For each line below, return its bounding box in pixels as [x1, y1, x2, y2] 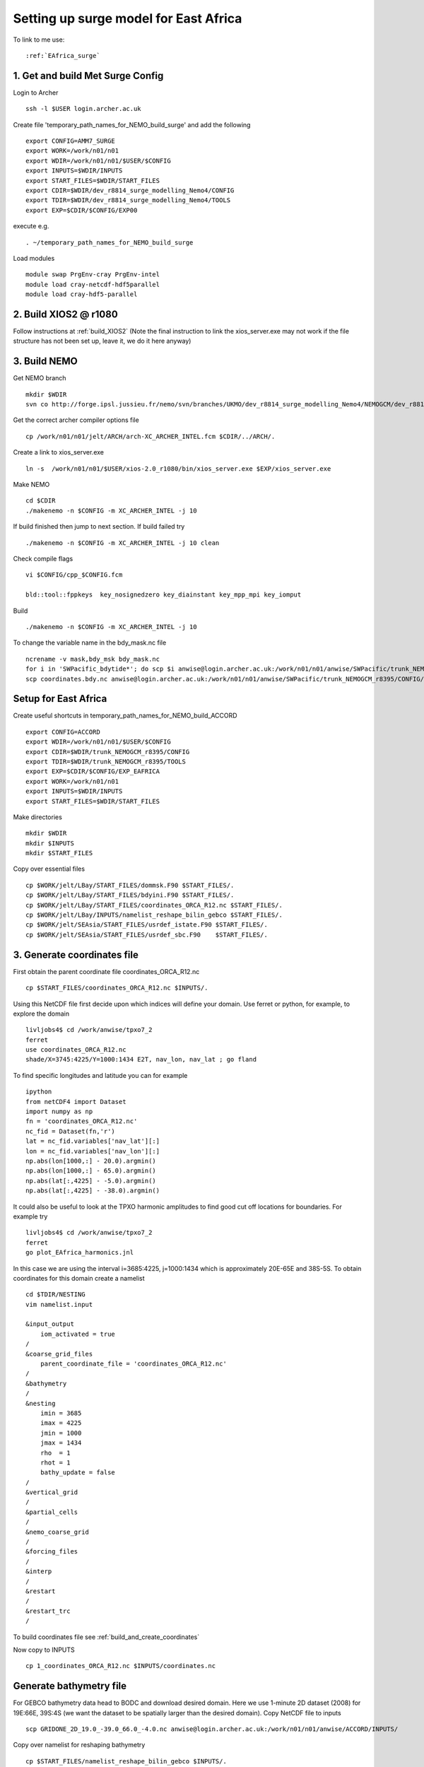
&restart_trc [25, 1607, 71, 1615]
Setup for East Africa [13, 693, 107, 705]
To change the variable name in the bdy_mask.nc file [13, 638, 167, 647]
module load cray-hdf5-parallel [25, 290, 138, 298]
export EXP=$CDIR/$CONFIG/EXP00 [25, 206, 138, 214]
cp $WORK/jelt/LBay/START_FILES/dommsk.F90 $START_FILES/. [25, 881, 235, 889]
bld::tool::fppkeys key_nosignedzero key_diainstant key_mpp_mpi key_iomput [25, 591, 302, 599]
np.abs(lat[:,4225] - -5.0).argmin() [25, 1177, 157, 1185]
